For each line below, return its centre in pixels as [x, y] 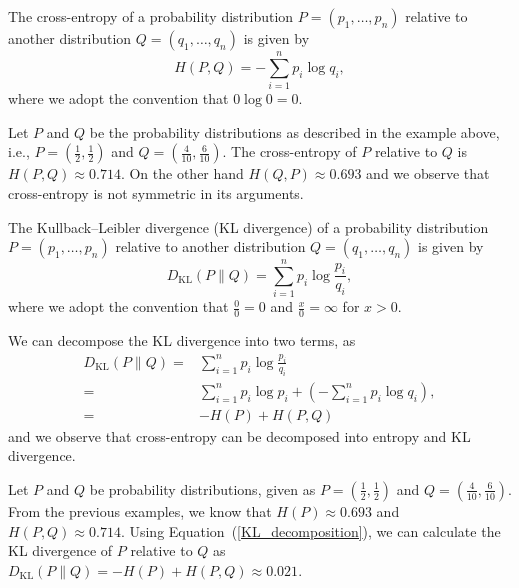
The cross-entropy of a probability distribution [151, 16]
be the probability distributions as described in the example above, [294, 131]
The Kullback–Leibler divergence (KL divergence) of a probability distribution [248, 226]
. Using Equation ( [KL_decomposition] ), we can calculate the [310, 530]
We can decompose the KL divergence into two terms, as [182, 340]
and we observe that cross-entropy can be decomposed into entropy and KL [239, 435]
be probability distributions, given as [202, 488]
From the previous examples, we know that [140, 510]
